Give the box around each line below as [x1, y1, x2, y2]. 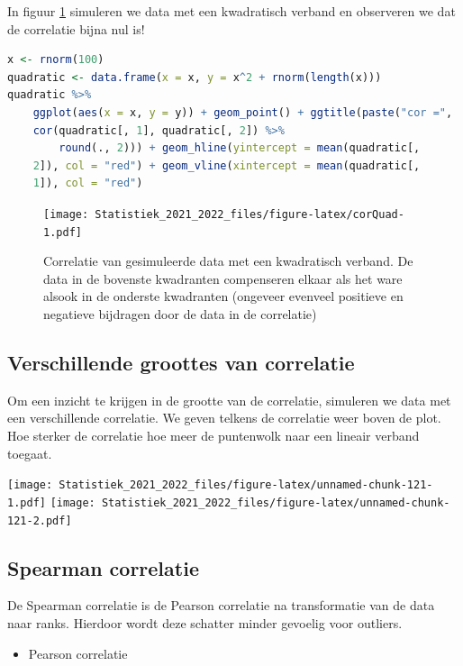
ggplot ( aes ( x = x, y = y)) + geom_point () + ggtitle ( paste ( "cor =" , [32, 105, 453, 119]
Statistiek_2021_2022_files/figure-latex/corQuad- [95, 207, 404, 221]
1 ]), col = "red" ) [32, 177, 143, 190]
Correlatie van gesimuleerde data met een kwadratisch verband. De [43, 251, 413, 270]
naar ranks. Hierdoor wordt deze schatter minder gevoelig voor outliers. [7, 613, 403, 632]
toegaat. [7, 443, 52, 462]
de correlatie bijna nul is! [7, 19, 145, 38]
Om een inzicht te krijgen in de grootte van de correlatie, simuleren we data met [7, 390, 451, 409]
